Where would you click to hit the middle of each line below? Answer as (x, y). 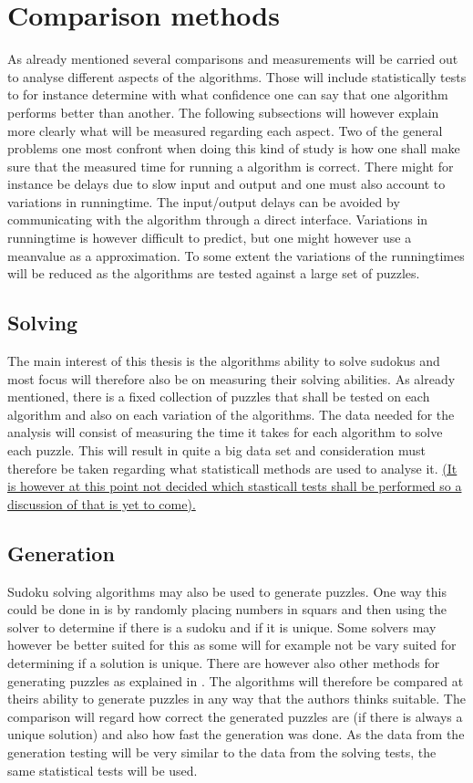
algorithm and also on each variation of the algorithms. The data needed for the (231, 414)
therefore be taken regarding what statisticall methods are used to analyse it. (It (232, 468)
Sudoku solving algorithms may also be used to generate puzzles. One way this (227, 591)
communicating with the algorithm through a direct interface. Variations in (218, 219)
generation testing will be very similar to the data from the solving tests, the (222, 752)
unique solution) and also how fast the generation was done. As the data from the (236, 734)
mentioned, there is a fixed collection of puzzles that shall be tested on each (219, 397)
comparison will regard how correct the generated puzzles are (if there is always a (235, 716)
